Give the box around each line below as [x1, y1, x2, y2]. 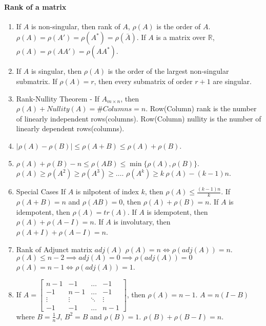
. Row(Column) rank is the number [146, 103, 257, 114]
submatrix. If [16, 75, 57, 86]
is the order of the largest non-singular [108, 66, 229, 76]
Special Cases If [16, 186, 66, 197]
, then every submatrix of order [94, 75, 193, 86]
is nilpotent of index [75, 186, 139, 197]
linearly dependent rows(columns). [16, 123, 125, 134]
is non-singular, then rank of [31, 21, 120, 31]
